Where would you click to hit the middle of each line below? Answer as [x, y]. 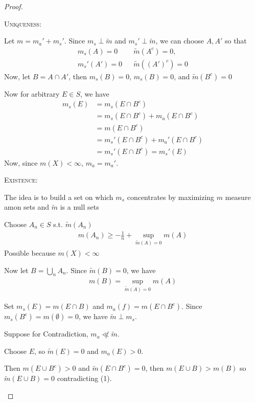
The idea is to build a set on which [59, 197]
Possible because [30, 252]
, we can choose [180, 41]
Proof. [14, 6]
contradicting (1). [84, 378]
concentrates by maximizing [171, 197]
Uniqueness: [23, 23]
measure [238, 197]
